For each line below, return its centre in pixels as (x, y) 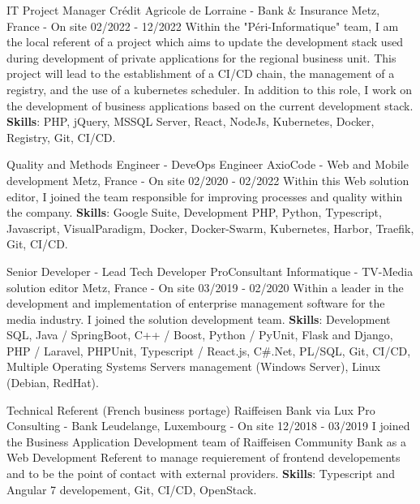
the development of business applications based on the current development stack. (210, 105)
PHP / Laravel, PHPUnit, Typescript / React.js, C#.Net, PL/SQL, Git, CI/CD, (209, 350)
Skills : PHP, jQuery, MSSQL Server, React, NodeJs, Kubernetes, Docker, (191, 121)
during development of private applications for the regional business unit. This (201, 57)
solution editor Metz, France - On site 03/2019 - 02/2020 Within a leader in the (205, 287)
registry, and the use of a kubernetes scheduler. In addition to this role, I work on (209, 89)
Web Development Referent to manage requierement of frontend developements (204, 457)
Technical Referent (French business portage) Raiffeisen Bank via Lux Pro (191, 409)
